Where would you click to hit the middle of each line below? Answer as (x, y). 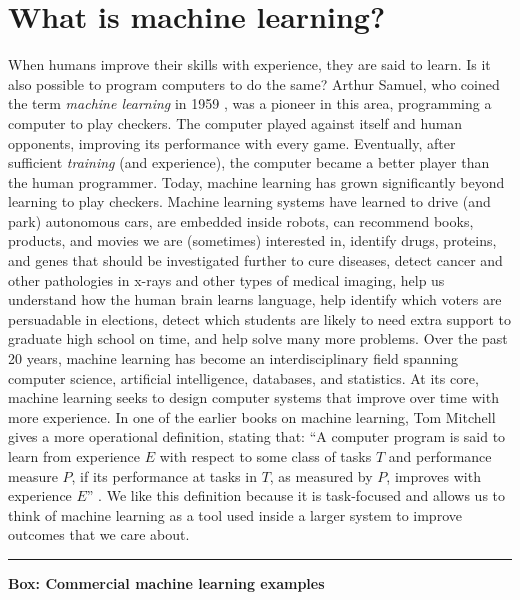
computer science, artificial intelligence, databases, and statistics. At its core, (243, 377)
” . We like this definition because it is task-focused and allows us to (296, 495)
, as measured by (321, 475)
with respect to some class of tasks (265, 456)
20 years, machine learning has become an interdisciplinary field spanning (233, 358)
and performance (440, 456)
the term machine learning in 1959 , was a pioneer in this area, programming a (250, 103)
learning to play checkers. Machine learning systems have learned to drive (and (249, 201)
